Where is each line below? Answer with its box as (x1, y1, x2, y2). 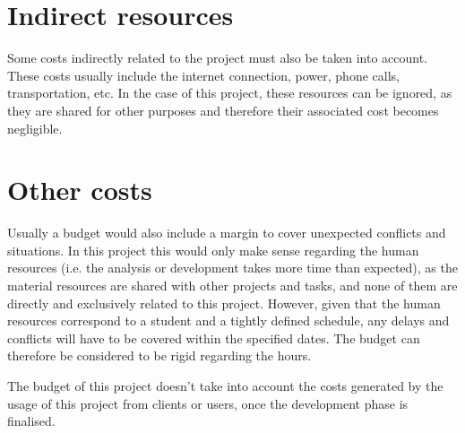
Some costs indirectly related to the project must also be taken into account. (7, 48, 427, 67)
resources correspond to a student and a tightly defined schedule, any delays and (7, 311, 450, 330)
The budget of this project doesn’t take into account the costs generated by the (7, 376, 443, 394)
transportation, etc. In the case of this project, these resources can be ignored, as (7, 83, 452, 102)
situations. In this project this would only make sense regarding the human (7, 240, 419, 259)
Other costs (7, 171, 152, 208)
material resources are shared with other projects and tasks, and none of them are (7, 276, 458, 294)
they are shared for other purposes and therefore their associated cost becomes (7, 100, 439, 119)
